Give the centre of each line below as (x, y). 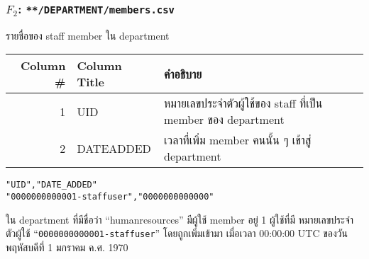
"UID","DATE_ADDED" (51, 185)
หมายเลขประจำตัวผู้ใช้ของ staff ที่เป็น (243, 103)
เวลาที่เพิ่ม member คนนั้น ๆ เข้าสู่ (238, 140)
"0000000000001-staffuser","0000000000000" (110, 197)
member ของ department (224, 120)
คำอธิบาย (183, 74)
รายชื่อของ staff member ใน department (88, 35)
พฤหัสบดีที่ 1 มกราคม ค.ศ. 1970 (67, 247)
